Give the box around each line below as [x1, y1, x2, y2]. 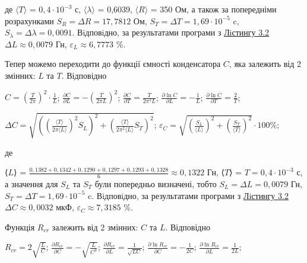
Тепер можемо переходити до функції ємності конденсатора [5, 57, 221, 70]
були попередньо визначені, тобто [94, 178, 217, 190]
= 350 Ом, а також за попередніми [150, 3, 277, 15]
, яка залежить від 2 [229, 57, 301, 70]
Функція [5, 220, 35, 233]
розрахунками [5, 14, 54, 27]
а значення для [5, 178, 58, 190]
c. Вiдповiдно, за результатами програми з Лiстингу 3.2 [88, 189, 289, 201]
